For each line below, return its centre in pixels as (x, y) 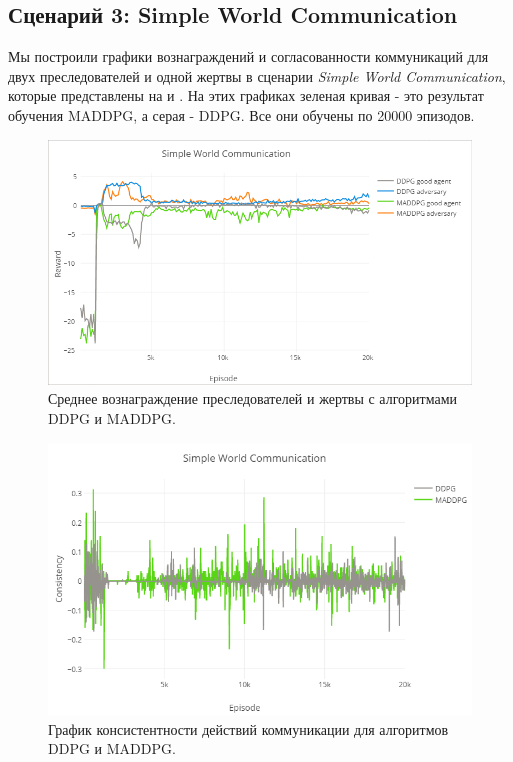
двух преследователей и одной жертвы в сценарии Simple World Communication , (257, 75)
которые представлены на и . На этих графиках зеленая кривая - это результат (246, 95)
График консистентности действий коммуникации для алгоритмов (248, 728)
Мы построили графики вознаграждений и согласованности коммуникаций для (248, 56)
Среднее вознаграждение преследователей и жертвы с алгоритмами (253, 398)
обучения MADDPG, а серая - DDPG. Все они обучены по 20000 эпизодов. (241, 114)
